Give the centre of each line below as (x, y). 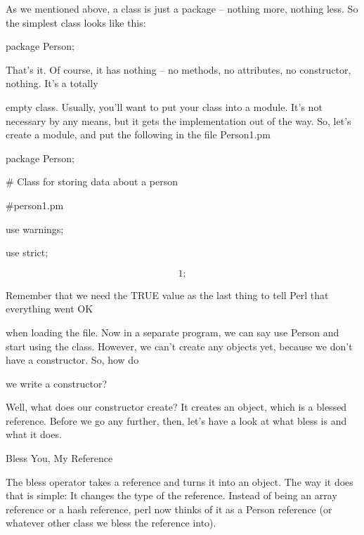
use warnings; (35, 229)
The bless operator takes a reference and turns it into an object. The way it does (180, 481)
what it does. (34, 434)
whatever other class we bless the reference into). (111, 523)
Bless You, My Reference (59, 458)
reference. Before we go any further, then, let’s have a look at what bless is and (176, 420)
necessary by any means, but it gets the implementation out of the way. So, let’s (178, 120)
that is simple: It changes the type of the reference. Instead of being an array (171, 495)
